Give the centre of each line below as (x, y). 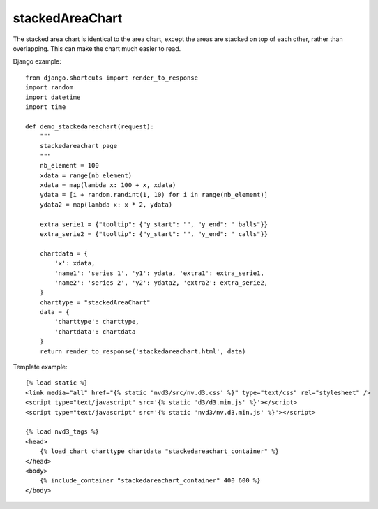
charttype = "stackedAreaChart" (95, 302)
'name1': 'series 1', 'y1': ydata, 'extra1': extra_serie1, (159, 273)
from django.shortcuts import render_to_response (112, 78)
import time (46, 107)
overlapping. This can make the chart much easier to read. (97, 48)
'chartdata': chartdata (95, 331)
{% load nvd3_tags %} (62, 432)
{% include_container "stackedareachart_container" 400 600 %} (150, 481)
